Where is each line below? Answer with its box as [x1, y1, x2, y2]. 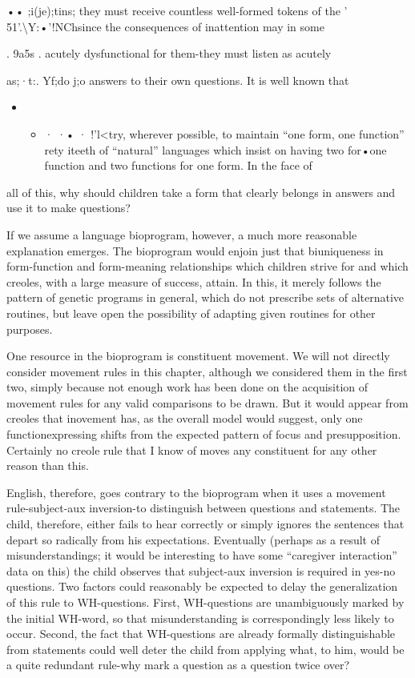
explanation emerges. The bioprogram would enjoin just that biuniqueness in [6, 242, 384, 259]
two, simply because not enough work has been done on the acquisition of [6, 379, 369, 395]
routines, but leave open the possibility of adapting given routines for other [6, 304, 376, 321]
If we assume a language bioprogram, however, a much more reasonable [6, 226, 357, 243]
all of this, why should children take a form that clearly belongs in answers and [6, 183, 396, 200]
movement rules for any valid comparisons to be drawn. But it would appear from [6, 394, 409, 411]
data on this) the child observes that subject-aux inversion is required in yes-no [6, 562, 396, 579]
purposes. [6, 320, 53, 337]
